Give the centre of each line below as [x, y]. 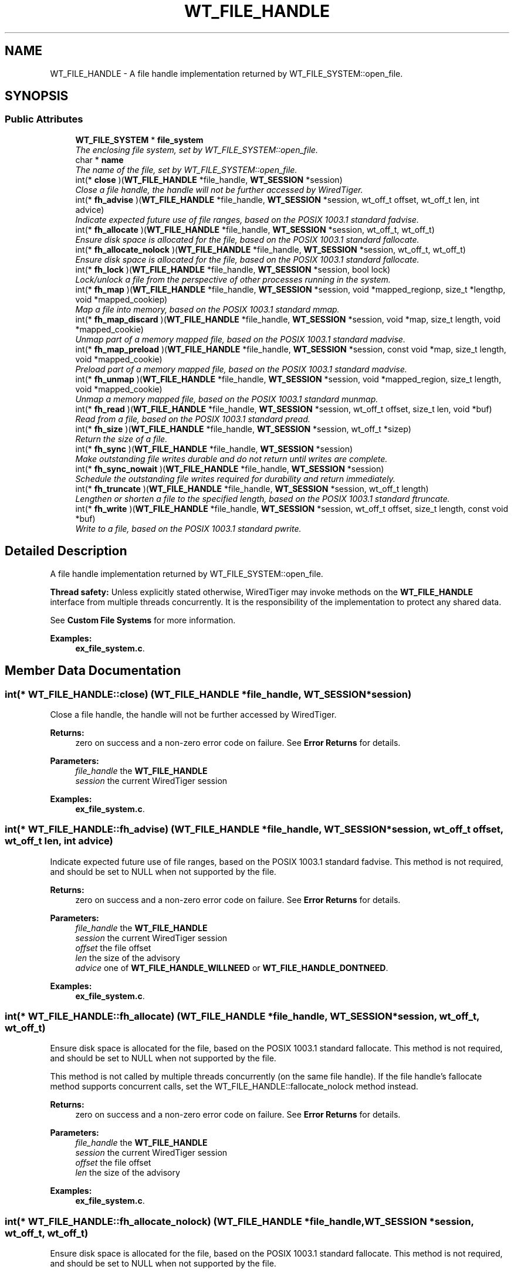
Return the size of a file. [121, 439]
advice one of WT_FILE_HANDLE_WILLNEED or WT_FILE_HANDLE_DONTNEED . [232, 968]
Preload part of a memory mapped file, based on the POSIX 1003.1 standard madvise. [241, 369]
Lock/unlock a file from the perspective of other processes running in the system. [233, 279]
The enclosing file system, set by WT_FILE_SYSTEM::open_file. [197, 150]
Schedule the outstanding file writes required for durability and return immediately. [235, 478]
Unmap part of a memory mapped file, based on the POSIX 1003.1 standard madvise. [240, 339]
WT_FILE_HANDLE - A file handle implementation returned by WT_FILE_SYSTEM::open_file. [226, 73]
